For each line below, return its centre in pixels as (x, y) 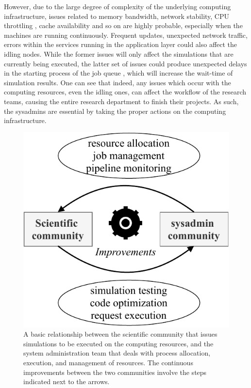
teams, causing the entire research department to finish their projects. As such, (121, 101)
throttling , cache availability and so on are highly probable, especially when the (123, 25)
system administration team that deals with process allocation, (117, 353)
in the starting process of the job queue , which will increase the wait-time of (118, 73)
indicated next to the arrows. (67, 381)
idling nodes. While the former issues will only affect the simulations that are (119, 54)
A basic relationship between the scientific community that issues (120, 334)
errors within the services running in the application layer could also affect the (121, 44)
